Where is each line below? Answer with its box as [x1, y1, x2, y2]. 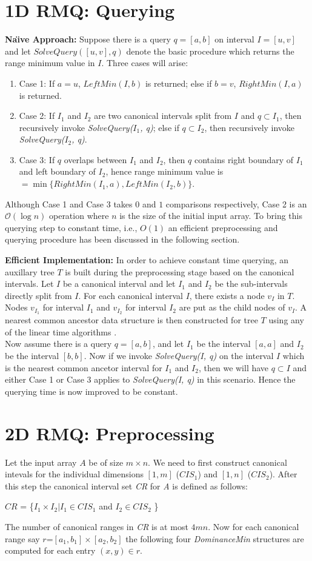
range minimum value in [5, 56, 95, 69]
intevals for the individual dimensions [5, 468, 144, 480]
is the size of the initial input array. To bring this [119, 209, 302, 222]
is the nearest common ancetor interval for [5, 361, 162, 374]
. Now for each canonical [208, 520, 299, 532]
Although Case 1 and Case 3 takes [5, 197, 133, 210]
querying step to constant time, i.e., [5, 221, 138, 233]
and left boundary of [19, 165, 96, 178]
